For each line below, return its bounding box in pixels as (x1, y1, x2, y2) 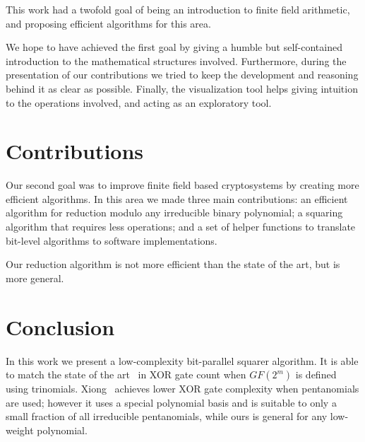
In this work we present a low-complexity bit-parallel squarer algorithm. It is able (6, 353, 359, 368)
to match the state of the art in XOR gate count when (6, 367, 246, 382)
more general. (6, 270, 64, 285)
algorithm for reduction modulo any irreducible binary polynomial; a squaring (6, 205, 343, 220)
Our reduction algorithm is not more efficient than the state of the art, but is (6, 257, 340, 272)
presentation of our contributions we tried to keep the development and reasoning (6, 67, 359, 82)
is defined (295, 367, 337, 382)
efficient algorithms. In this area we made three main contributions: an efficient (6, 191, 348, 206)
